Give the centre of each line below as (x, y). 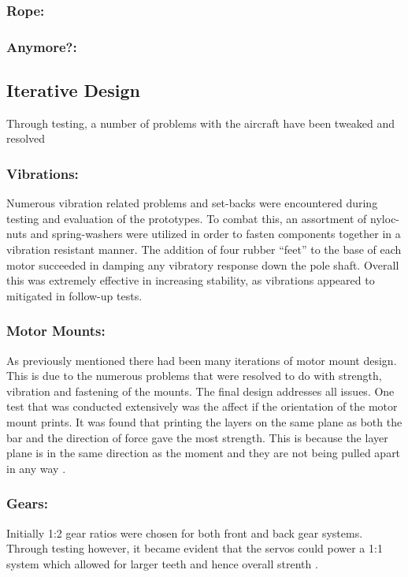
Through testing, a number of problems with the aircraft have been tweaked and (201, 123)
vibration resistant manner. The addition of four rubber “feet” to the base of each (204, 249)
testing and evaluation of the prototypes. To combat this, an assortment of (187, 218)
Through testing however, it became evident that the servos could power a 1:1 (195, 548)
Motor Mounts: (56, 331)
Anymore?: (42, 46)
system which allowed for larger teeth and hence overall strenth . (162, 563)
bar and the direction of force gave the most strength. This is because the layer (197, 437)
